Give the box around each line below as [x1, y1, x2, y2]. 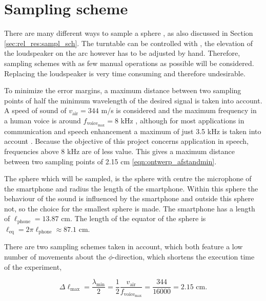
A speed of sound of [4, 105, 67, 116]
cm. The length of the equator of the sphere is [61, 213, 206, 224]
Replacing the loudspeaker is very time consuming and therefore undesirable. [4, 68, 245, 78]
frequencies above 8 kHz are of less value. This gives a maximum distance [4, 145, 235, 156]
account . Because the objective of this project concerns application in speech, [4, 136, 249, 146]
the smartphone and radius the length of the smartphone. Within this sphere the [4, 183, 258, 193]
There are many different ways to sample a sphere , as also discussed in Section [4, 28, 253, 38]
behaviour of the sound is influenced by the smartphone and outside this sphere [4, 193, 254, 204]
